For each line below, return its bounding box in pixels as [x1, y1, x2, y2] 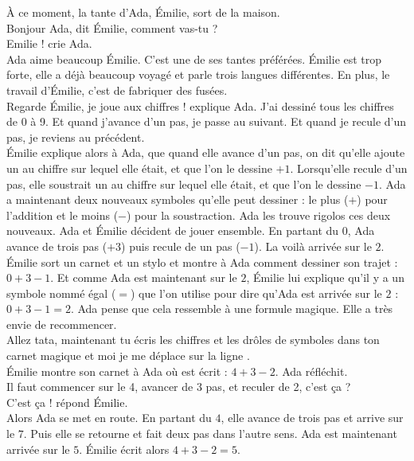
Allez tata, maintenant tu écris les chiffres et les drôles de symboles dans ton [6, 331, 380, 348]
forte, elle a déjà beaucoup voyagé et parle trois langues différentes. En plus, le [6, 66, 390, 83]
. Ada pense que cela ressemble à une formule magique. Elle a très [70, 300, 393, 317]
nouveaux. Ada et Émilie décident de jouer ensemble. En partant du [6, 222, 339, 239]
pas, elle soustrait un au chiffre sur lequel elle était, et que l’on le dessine [6, 175, 361, 192]
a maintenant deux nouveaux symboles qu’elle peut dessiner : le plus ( [6, 191, 349, 208]
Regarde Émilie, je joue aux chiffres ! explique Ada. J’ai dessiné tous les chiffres [6, 97, 394, 114]
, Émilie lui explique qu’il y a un [246, 269, 404, 286]
